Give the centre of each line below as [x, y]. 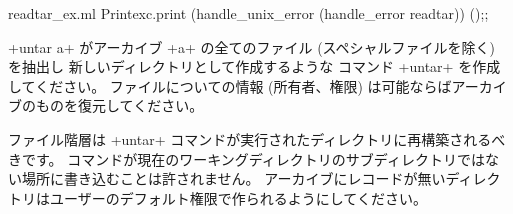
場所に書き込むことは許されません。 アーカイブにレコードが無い [233, 178]
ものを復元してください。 [119, 105]
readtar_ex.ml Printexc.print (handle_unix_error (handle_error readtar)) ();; [248, 13]
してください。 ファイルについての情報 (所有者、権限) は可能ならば [230, 85]
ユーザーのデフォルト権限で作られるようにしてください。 [238, 197]
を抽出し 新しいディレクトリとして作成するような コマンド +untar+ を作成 [254, 66]
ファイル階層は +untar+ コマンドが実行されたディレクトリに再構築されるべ [257, 138]
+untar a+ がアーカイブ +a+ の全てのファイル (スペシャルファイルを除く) [252, 46]
